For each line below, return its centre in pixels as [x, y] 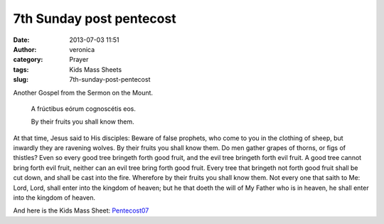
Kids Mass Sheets [96, 69]
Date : [21, 40]
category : [28, 60]
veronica [82, 49]
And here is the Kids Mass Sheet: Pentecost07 [81, 210]
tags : [21, 69]
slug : [21, 80]
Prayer [79, 60]
